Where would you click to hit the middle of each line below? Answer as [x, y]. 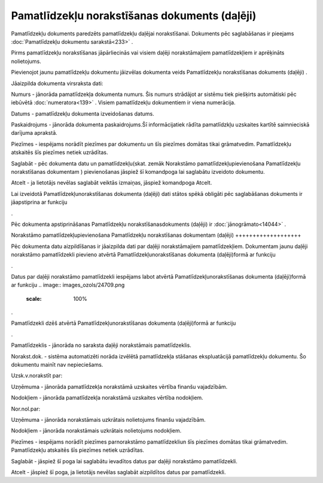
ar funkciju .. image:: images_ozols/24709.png [68, 285]
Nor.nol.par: [26, 409]
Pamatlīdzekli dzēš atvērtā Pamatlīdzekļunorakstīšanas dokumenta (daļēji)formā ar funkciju [124, 323]
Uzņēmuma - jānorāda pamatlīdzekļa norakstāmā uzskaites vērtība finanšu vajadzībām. [119, 387]
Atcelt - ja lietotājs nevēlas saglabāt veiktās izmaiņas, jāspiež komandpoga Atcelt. [112, 183]
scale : [34, 298]
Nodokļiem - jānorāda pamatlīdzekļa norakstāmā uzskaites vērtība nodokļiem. [107, 398]
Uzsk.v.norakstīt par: [37, 376]
